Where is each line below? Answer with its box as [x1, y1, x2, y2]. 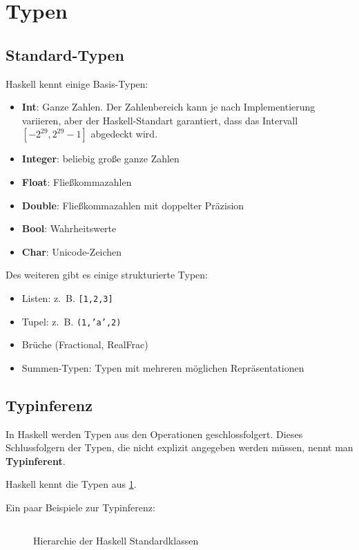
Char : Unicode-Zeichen [21, 244, 122, 258]
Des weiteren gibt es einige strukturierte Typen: [6, 267, 208, 282]
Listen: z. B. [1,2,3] [21, 290, 113, 305]
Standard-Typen [6, 44, 124, 65]
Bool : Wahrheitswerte [21, 221, 117, 236]
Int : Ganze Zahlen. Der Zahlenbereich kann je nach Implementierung [21, 99, 316, 114]
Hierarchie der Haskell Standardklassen [33, 533, 199, 547]
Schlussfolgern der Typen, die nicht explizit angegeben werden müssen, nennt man [6, 440, 353, 455]
